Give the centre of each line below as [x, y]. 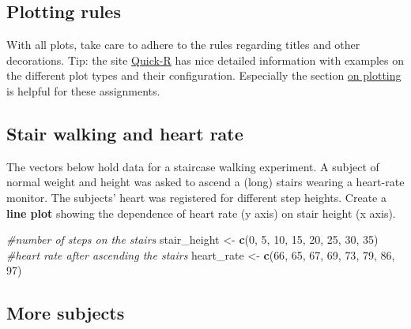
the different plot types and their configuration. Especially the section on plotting [204, 75]
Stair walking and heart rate [125, 133]
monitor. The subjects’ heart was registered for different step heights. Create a [196, 197]
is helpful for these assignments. [83, 90]
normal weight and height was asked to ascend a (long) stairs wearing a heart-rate [205, 182]
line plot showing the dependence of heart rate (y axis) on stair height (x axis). [201, 213]
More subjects [66, 313]
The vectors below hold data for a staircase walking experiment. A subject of [193, 166]
